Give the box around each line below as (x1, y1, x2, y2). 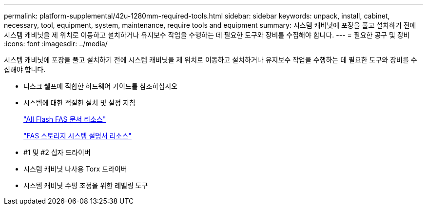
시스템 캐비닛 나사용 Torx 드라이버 (23, 165, 127, 173)
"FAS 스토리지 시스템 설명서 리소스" (23, 132, 132, 140)
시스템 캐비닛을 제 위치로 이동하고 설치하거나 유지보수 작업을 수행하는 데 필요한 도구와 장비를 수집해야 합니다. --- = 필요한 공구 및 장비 (4, 31, 410, 39)
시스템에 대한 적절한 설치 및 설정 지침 (23, 98, 136, 107)
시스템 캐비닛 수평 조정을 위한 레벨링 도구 (23, 181, 148, 190)
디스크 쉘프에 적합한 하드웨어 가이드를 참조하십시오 (23, 82, 177, 90)
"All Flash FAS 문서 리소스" (23, 115, 106, 123)
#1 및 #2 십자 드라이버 (23, 148, 91, 156)
